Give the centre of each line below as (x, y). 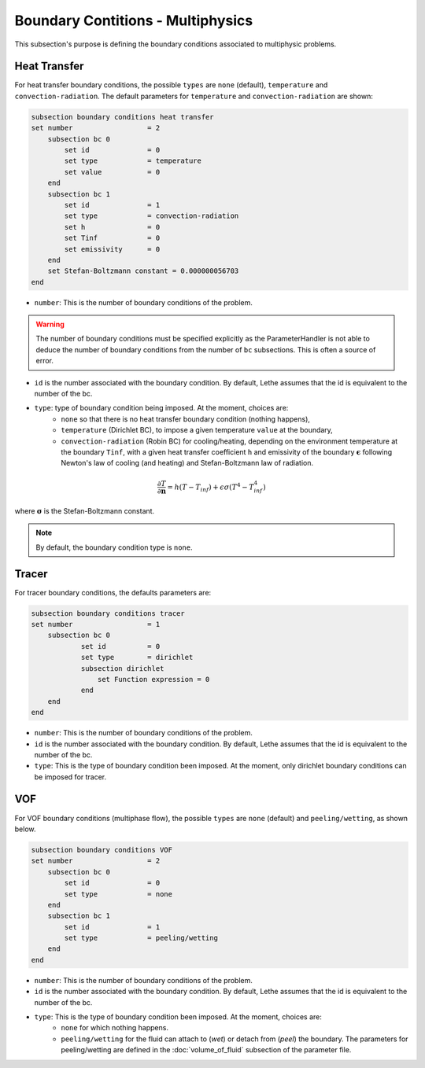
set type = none (118, 894)
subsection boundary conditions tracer (108, 613)
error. (45, 361)
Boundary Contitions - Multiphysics (134, 20)
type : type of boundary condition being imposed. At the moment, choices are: (161, 408)
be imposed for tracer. (70, 777)
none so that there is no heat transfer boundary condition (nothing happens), (186, 419)
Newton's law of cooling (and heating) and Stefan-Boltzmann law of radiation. (187, 463)
